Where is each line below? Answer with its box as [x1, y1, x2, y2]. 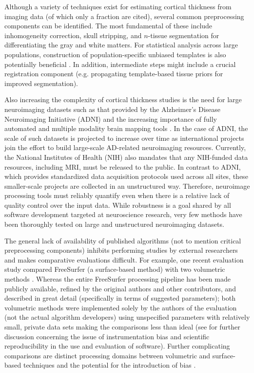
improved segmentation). [4, 78, 78, 88]
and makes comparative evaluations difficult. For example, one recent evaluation [4, 254, 244, 264]
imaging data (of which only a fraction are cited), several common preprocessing [4, 11, 244, 21]
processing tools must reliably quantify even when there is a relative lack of [4, 190, 230, 200]
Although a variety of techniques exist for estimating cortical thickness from [4, 1, 232, 11]
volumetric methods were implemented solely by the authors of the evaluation [4, 302, 237, 312]
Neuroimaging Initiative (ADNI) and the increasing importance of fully [4, 113, 217, 124]
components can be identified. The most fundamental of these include [4, 21, 213, 31]
